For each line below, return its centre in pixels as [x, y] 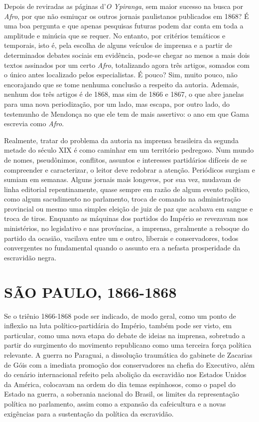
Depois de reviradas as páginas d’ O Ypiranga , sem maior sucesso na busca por [124, 6]
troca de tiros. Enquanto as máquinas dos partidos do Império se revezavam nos [126, 218]
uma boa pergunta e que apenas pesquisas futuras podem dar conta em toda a [124, 26]
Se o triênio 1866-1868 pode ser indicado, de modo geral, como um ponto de [120, 316]
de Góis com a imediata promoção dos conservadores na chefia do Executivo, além [129, 364]
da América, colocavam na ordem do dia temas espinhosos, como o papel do [120, 384]
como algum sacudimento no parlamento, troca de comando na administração [123, 199]
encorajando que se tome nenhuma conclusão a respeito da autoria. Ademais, [122, 84]
